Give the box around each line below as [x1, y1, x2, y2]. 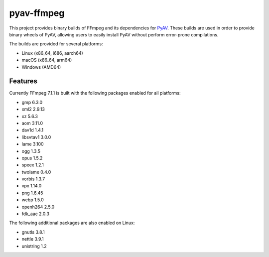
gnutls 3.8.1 [21, 229, 45, 235]
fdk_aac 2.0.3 [21, 211, 50, 217]
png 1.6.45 [21, 190, 43, 196]
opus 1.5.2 [21, 155, 43, 161]
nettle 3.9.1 [21, 236, 44, 242]
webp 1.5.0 [21, 197, 44, 203]
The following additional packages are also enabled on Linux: [9, 220, 135, 226]
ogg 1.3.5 [21, 148, 41, 154]
